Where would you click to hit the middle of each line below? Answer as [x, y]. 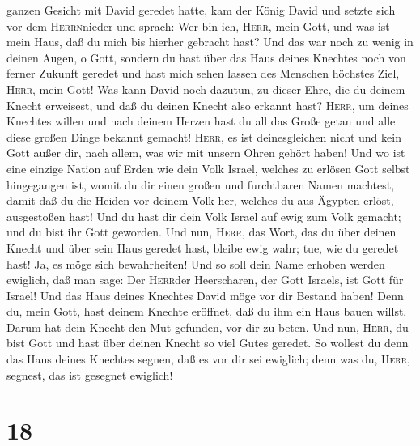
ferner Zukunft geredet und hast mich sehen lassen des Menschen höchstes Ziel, [203, 73]
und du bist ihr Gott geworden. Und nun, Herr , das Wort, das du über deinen [202, 232]
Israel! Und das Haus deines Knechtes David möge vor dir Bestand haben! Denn [205, 295]
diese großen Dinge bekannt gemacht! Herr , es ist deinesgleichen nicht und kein [204, 136]
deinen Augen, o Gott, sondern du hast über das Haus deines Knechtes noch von [206, 57]
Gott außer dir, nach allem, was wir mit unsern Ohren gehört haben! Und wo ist [206, 153]
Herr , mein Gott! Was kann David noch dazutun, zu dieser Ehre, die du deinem [206, 89]
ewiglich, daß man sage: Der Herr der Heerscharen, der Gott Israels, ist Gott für [205, 280]
